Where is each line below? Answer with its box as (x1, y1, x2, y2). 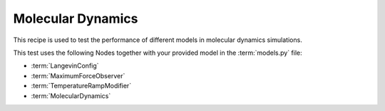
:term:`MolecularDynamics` (31, 91, 111, 100)
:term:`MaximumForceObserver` (31, 71, 125, 80)
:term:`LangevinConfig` (31, 61, 99, 70)
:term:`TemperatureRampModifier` (31, 82, 132, 90)
